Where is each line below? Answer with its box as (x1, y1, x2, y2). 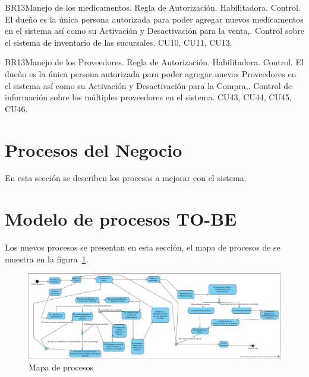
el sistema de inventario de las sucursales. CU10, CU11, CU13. (5, 36, 232, 48)
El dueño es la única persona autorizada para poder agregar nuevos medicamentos (5, 12, 304, 25)
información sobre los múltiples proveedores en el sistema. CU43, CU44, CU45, (5, 91, 292, 103)
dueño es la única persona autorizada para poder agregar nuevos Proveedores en (5, 67, 297, 80)
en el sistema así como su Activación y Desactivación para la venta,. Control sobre (5, 24, 304, 37)
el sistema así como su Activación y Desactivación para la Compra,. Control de (5, 79, 292, 91)
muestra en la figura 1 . (5, 252, 89, 265)
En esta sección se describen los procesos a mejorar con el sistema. (5, 172, 247, 184)
